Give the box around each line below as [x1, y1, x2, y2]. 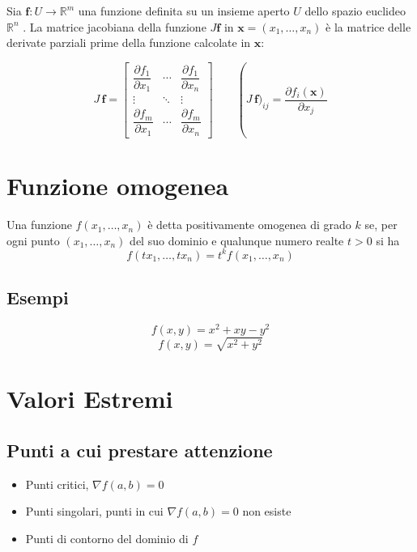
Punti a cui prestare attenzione [6, 438, 273, 463]
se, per [364, 216, 398, 233]
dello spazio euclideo [304, 2, 406, 19]
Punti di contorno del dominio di [25, 530, 189, 547]
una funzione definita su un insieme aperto [78, 2, 290, 19]
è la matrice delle [326, 18, 411, 35]
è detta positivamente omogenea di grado [147, 216, 351, 233]
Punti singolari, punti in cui [25, 503, 164, 520]
